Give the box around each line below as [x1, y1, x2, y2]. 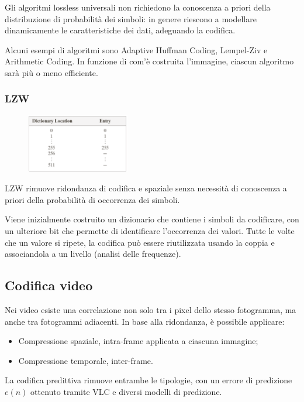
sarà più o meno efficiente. [5, 66, 98, 78]
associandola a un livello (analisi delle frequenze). [5, 248, 181, 260]
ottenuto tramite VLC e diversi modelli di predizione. [30, 385, 222, 397]
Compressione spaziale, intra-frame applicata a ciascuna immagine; [18, 335, 258, 347]
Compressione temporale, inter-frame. [18, 354, 153, 366]
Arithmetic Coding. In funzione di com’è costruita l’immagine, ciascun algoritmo [5, 55, 294, 67]
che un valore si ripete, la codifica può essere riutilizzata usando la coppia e [5, 236, 275, 248]
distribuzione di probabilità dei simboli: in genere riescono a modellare [5, 12, 257, 25]
